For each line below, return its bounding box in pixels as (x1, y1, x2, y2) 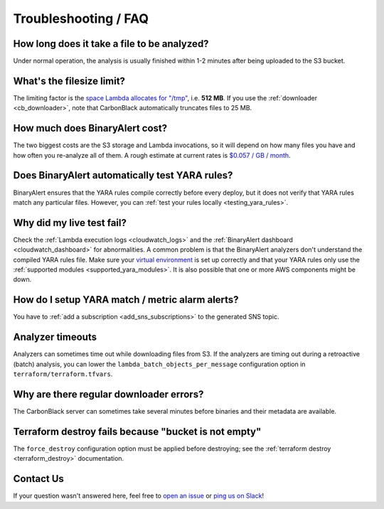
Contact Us (13, 473, 64, 485)
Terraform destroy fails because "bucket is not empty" (13, 425, 262, 437)
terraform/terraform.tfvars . (13, 370, 113, 378)
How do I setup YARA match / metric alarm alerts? (13, 294, 239, 306)
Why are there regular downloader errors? (13, 388, 204, 400)
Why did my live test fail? (13, 217, 127, 229)
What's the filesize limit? (13, 75, 126, 87)
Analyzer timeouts (13, 331, 97, 343)
